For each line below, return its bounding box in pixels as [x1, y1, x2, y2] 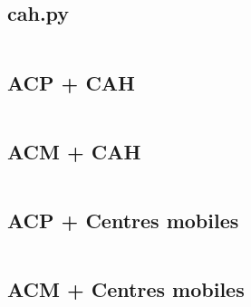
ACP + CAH [7, 68, 135, 96]
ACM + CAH [7, 137, 141, 165]
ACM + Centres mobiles [7, 275, 245, 303]
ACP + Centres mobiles [7, 206, 239, 234]
